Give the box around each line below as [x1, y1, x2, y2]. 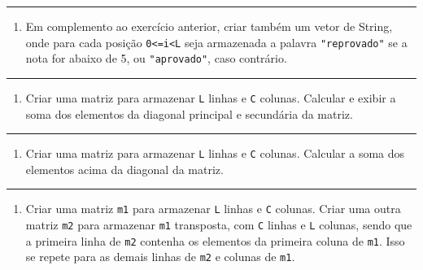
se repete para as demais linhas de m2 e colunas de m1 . [25, 248, 295, 265]
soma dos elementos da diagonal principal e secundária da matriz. [25, 105, 353, 122]
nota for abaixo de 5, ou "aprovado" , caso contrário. [25, 50, 287, 67]
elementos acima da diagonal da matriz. [25, 160, 224, 177]
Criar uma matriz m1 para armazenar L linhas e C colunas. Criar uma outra [25, 200, 401, 217]
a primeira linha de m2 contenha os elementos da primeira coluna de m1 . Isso [25, 232, 405, 249]
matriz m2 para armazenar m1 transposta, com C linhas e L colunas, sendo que [25, 216, 412, 233]
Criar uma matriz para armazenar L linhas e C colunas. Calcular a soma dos [25, 145, 405, 162]
